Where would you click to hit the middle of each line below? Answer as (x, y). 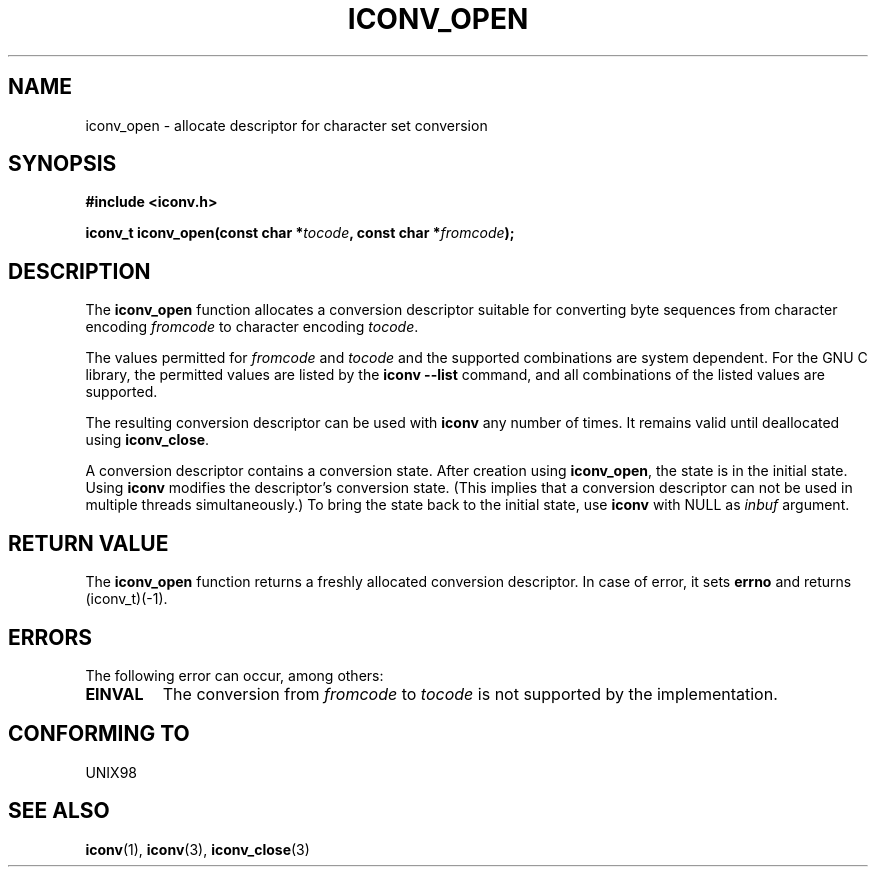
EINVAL (114, 693)
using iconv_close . (147, 440)
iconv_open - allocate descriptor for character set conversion (286, 125)
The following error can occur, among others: (234, 675)
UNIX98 (111, 772)
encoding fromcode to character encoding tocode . (252, 327)
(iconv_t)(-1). (126, 599)
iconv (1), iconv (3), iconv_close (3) (197, 849)
